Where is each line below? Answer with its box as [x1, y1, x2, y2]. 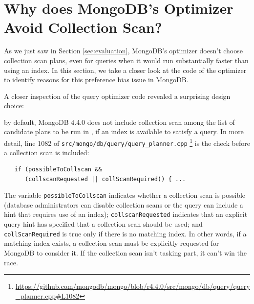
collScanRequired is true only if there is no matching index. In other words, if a [4, 228, 247, 238]
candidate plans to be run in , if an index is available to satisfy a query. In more [4, 126, 244, 137]
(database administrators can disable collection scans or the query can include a [4, 199, 243, 210]
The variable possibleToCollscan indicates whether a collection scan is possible [4, 190, 246, 200]
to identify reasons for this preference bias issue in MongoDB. [4, 74, 189, 85]
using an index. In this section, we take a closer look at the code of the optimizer [4, 65, 247, 75]
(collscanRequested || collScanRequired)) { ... [24, 175, 186, 183]
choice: [4, 100, 24, 111]
